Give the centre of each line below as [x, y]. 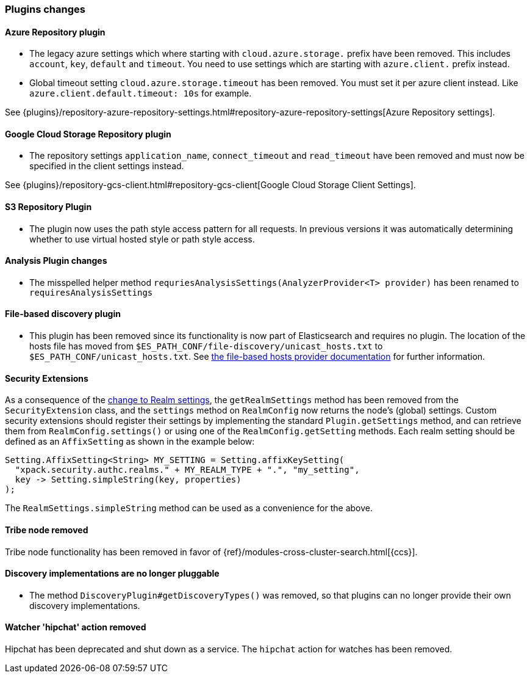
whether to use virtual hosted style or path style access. [142, 239]
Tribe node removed [47, 530]
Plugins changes [45, 9]
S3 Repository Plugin [48, 207]
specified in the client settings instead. [107, 166]
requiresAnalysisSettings [91, 292]
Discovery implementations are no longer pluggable [112, 574]
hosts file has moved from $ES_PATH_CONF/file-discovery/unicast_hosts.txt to [206, 346]
